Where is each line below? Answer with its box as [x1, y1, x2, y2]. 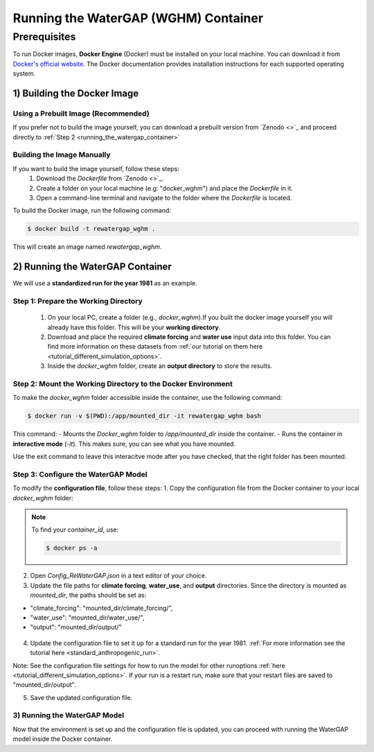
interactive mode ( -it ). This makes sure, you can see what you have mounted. [12, 439, 235, 448]
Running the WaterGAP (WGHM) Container [12, 10, 263, 26]
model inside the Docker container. [12, 735, 113, 743]
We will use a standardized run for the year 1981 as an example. [12, 279, 197, 288]
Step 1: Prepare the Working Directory [12, 297, 143, 306]
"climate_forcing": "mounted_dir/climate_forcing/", [30, 604, 173, 612]
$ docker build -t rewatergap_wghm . [27, 225, 156, 233]
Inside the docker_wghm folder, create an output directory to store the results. [47, 362, 273, 370]
